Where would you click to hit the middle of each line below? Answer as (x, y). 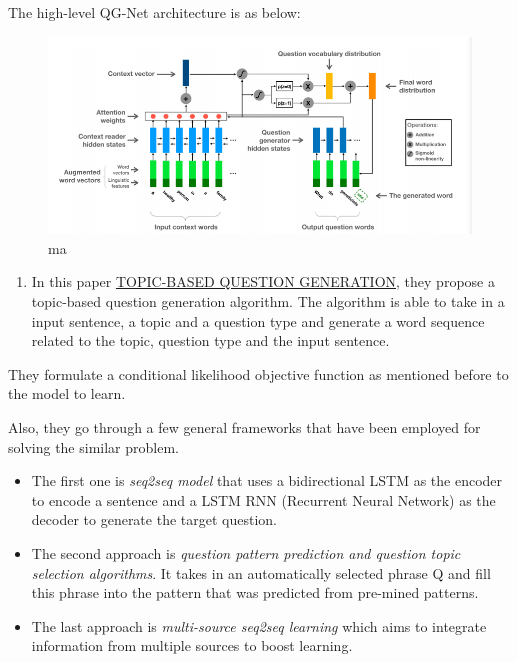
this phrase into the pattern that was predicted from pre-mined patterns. (255, 592)
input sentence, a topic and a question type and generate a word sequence (258, 320)
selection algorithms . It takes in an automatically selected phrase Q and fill (261, 572)
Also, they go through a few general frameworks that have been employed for (244, 426)
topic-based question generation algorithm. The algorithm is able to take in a (268, 301)
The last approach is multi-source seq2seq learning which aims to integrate (259, 625)
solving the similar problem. (93, 446)
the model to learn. (67, 393)
